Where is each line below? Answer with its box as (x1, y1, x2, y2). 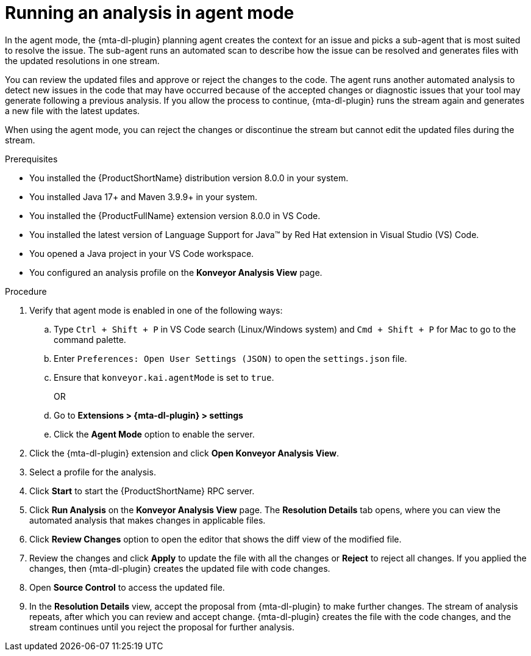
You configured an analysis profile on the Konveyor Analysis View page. (29, 267, 323, 278)
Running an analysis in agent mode (5, 2, 294, 23)
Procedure (5, 286, 47, 297)
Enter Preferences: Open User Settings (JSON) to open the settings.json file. (54, 353, 407, 364)
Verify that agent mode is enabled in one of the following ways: (29, 305, 283, 315)
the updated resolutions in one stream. (5, 55, 160, 66)
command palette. (54, 334, 126, 345)
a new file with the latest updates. (5, 105, 140, 116)
